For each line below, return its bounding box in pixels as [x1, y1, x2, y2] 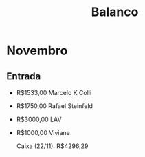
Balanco [91, 4, 139, 20]
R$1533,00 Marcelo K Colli [16, 89, 92, 96]
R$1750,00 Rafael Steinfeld [16, 102, 93, 110]
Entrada [6, 70, 41, 82]
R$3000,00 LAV [16, 115, 63, 123]
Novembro [6, 43, 68, 59]
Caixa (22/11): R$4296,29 [16, 142, 89, 150]
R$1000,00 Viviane [16, 129, 70, 136]
